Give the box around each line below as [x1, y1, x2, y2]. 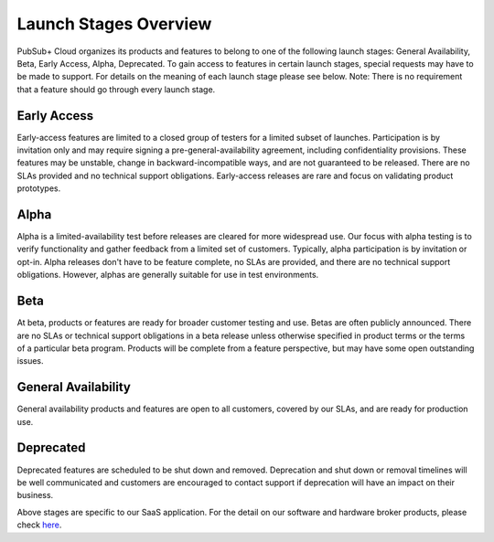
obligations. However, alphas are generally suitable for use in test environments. [16, 270, 319, 281]
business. [16, 490, 54, 501]
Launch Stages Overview [16, 14, 212, 34]
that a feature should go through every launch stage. [16, 83, 216, 95]
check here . [16, 519, 62, 530]
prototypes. [16, 183, 61, 194]
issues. [16, 356, 45, 367]
